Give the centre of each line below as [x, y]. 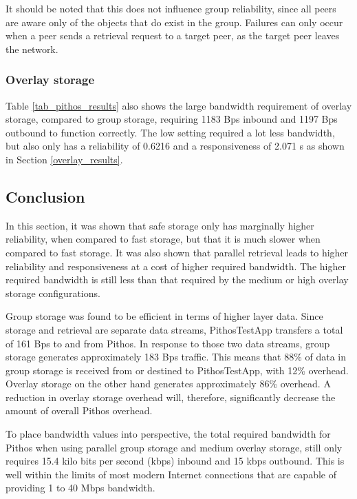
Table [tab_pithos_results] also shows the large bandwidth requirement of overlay [179, 105]
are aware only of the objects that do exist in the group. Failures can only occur [174, 22]
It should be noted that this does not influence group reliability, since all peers [171, 8]
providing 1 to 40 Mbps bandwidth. [80, 488]
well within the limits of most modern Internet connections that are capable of [171, 474]
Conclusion [45, 196]
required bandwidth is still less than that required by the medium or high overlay [177, 279]
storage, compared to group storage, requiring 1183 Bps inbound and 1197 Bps [172, 119]
